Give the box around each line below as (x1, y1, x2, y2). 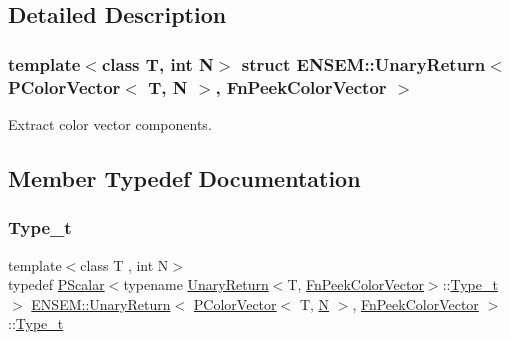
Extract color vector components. (8, 113, 212, 134)
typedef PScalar (8, 274, 105, 295)
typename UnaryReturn (123, 274, 269, 295)
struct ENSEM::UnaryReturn (241, 51, 486, 76)
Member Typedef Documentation (8, 162, 361, 193)
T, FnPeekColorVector (287, 274, 424, 295)
